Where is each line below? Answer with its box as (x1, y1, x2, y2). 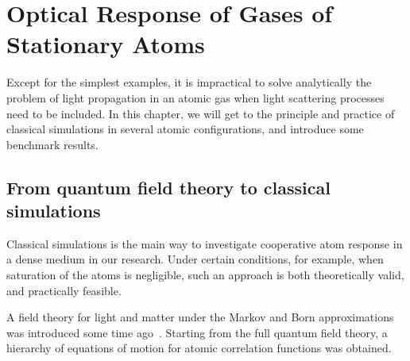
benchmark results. (6, 136, 99, 152)
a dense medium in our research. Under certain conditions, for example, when (6, 251, 384, 267)
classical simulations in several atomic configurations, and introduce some (6, 121, 364, 137)
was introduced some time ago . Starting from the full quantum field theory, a (6, 324, 388, 340)
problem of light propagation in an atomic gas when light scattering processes (6, 89, 385, 106)
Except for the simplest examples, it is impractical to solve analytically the (6, 74, 372, 90)
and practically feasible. (6, 282, 122, 298)
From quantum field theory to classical (6, 175, 331, 199)
